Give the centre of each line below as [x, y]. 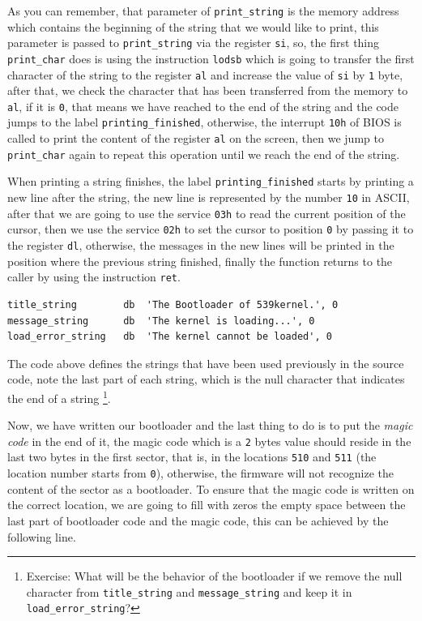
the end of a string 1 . [59, 396]
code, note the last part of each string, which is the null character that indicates [206, 379]
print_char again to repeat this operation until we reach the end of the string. [204, 154]
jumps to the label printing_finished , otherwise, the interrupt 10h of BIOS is [205, 122]
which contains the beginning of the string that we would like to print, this [193, 26]
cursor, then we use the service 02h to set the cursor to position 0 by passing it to [211, 229]
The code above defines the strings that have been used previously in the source [206, 363]
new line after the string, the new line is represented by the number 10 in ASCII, [209, 197]
